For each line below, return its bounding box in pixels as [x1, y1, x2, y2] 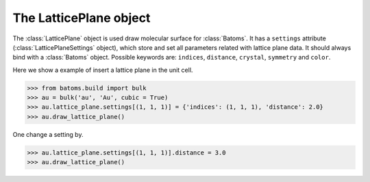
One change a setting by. [12, 130, 84, 138]
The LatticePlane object [12, 10, 151, 25]
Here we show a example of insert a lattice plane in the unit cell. [12, 66, 193, 74]
